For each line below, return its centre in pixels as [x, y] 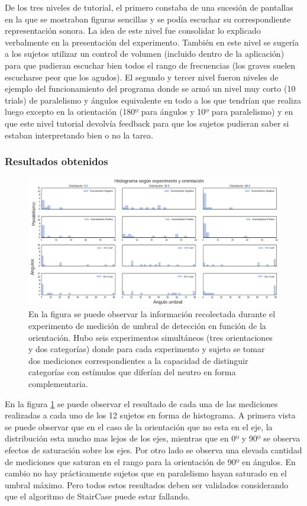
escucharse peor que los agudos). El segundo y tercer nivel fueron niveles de [142, 77]
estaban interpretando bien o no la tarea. [79, 135]
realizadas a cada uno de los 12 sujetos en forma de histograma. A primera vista [150, 415]
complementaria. [58, 384]
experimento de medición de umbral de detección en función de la [147, 326]
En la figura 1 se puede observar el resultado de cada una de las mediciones [141, 403]
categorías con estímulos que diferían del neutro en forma [132, 372]
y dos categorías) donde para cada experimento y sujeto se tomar [147, 349]
